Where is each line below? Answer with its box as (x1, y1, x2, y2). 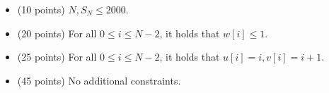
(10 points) (17, 2, 65, 16)
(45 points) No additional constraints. (17, 73, 181, 87)
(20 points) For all (17, 25, 97, 40)
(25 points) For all (17, 49, 97, 64)
